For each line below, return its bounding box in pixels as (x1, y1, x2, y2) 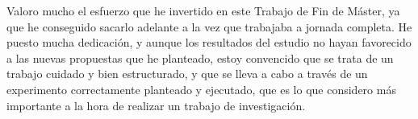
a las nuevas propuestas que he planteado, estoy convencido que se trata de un (6, 49, 394, 66)
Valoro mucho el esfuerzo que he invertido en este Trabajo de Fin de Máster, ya (6, 2, 400, 18)
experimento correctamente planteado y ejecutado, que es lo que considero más (6, 80, 396, 97)
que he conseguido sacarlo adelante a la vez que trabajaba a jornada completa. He (6, 18, 412, 35)
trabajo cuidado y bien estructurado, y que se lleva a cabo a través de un (6, 65, 368, 82)
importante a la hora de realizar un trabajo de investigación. (6, 96, 306, 113)
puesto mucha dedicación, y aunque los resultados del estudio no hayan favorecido (6, 34, 412, 51)
